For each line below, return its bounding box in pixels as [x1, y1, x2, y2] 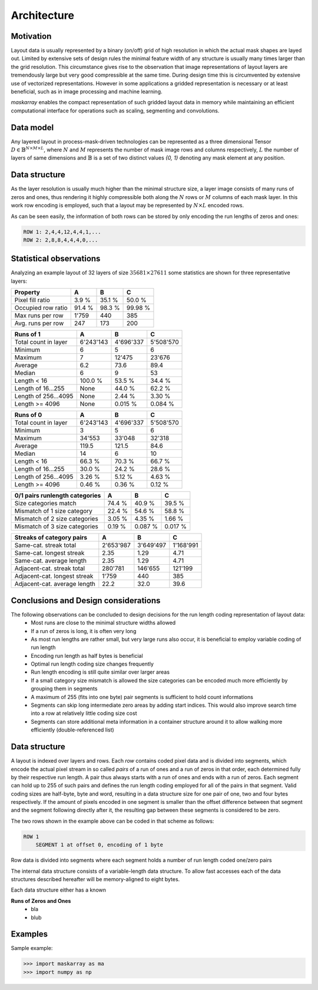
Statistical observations [11, 254, 101, 264]
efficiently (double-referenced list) [31, 726, 114, 733]
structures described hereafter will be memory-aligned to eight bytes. [11, 875, 180, 883]
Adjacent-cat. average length [14, 580, 95, 588]
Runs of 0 [14, 411, 42, 419]
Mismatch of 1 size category [14, 507, 92, 515]
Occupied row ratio [14, 304, 68, 312]
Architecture [11, 9, 75, 22]
